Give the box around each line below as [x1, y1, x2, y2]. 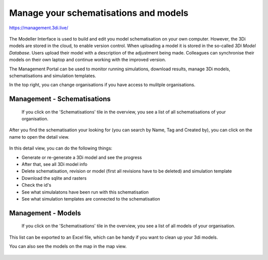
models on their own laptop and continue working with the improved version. [9, 57, 166, 63]
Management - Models [9, 208, 81, 217]
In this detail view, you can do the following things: [9, 145, 113, 151]
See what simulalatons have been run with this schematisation [21, 189, 149, 195]
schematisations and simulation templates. [9, 72, 96, 79]
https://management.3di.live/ [9, 25, 68, 31]
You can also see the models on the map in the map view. [9, 243, 127, 250]
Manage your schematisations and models [9, 7, 189, 18]
